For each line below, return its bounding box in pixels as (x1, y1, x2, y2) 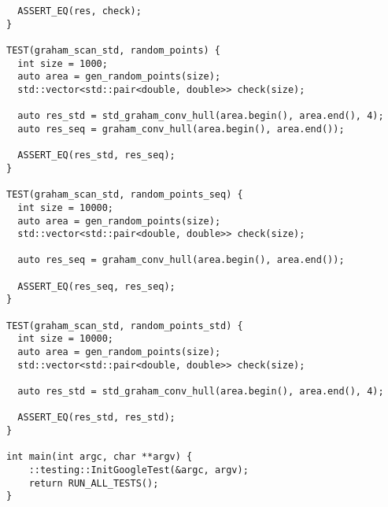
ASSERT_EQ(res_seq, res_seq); (17, 280, 176, 292)
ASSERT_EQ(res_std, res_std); (17, 412, 176, 424)
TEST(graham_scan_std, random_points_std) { (6, 320, 243, 331)
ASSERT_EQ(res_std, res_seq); (17, 150, 176, 161)
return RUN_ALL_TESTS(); (28, 477, 159, 489)
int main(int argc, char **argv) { (6, 451, 193, 463)
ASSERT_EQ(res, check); (17, 6, 142, 17)
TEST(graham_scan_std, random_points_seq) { (6, 189, 243, 201)
